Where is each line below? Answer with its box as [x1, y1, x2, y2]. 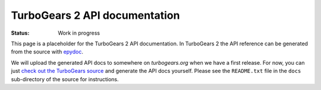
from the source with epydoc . [11, 48, 83, 55]
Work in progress [58, 29, 100, 36]
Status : [11, 29, 30, 36]
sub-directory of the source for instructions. [11, 75, 119, 82]
